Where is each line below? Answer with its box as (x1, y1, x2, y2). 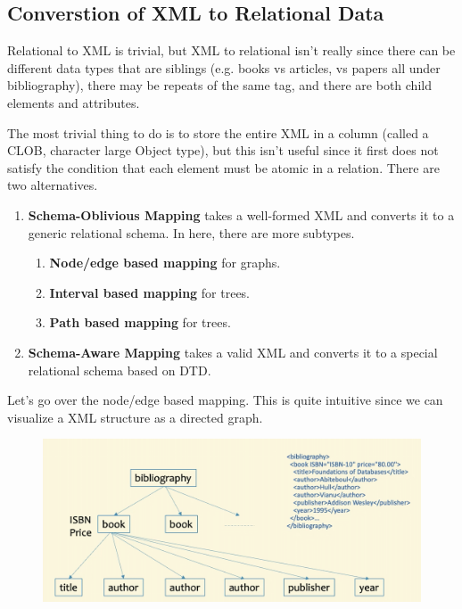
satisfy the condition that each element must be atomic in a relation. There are (7, 158, 440, 177)
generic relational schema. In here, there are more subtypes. (28, 223, 355, 242)
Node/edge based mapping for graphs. (49, 253, 281, 272)
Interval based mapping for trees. (49, 283, 251, 301)
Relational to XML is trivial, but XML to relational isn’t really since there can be (7, 41, 456, 60)
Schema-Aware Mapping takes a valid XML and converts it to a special (28, 342, 438, 361)
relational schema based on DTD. (28, 360, 211, 379)
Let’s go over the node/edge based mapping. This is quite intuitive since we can (7, 391, 443, 409)
